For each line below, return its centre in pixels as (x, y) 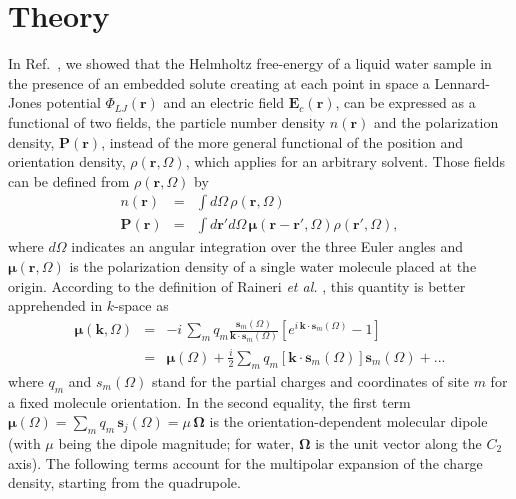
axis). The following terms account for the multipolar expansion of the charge (245, 462)
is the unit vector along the (398, 442)
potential (73, 102)
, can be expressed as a (405, 102)
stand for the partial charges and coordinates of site (310, 380)
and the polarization (436, 121)
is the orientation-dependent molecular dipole (348, 421)
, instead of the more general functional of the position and (282, 141)
